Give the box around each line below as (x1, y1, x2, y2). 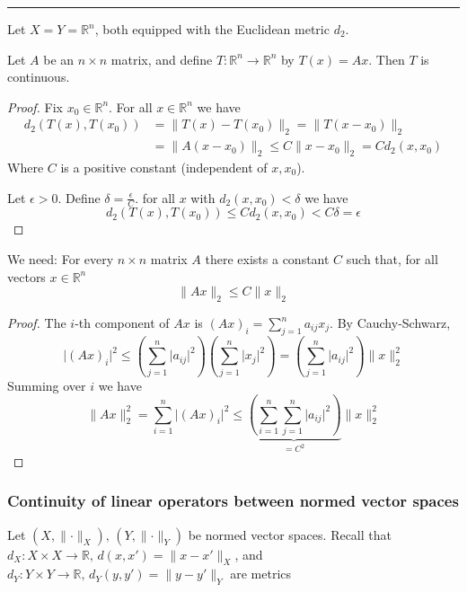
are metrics (230, 564, 292, 583)
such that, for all (346, 250, 438, 269)
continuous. (7, 67, 70, 86)
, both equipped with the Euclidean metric (94, 20, 330, 38)
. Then (368, 49, 405, 68)
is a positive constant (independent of (60, 158, 268, 177)
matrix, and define (110, 49, 213, 68)
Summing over (7, 376, 86, 394)
